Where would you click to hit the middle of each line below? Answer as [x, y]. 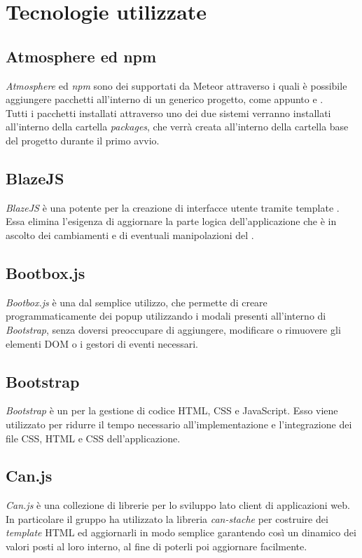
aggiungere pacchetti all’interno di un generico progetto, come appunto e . [165, 99]
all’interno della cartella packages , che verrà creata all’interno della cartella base [177, 127]
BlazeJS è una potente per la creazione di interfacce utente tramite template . [173, 207]
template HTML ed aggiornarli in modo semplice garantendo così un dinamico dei [181, 532]
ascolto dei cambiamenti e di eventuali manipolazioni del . [130, 234]
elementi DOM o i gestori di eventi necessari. [102, 343]
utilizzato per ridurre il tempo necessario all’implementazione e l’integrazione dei [179, 424]
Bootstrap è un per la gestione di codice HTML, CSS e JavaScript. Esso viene [172, 410]
